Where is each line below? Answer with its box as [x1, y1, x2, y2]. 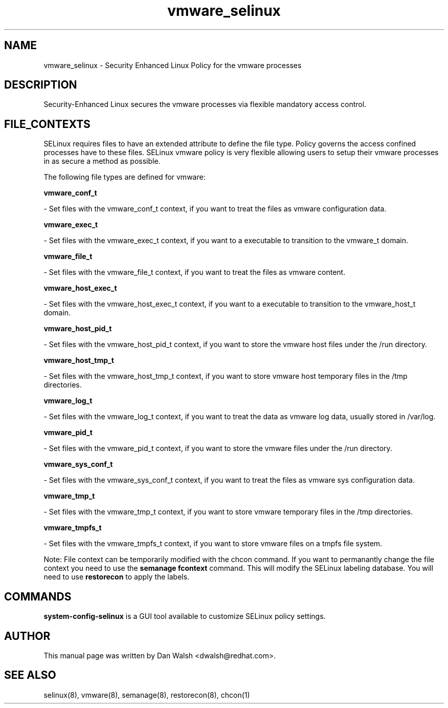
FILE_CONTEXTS [4, 117, 91, 131]
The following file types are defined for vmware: [43, 173, 206, 182]
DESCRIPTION [4, 78, 77, 92]
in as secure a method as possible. [43, 157, 161, 166]
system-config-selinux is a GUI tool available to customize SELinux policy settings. [43, 612, 326, 621]
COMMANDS [4, 590, 72, 603]
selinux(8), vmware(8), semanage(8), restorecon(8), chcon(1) [43, 690, 250, 699]
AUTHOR [4, 629, 51, 642]
